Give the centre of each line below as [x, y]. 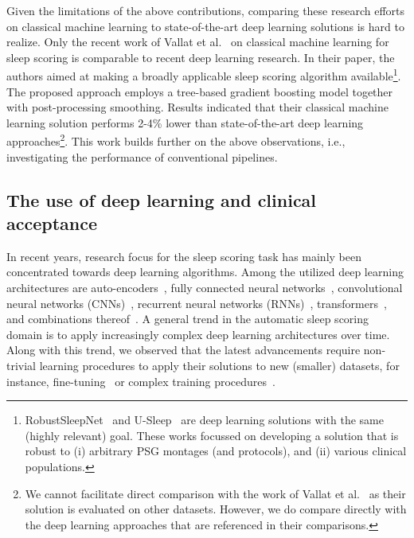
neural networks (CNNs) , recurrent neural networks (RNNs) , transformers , [197, 303]
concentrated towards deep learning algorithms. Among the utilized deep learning [205, 272]
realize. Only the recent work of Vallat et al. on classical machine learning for [198, 42]
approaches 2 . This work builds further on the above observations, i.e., [176, 140]
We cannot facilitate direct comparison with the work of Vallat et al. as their [215, 493]
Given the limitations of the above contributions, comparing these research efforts [205, 10]
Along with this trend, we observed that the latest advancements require [184, 350]
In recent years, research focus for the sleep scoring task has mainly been [184, 256]
